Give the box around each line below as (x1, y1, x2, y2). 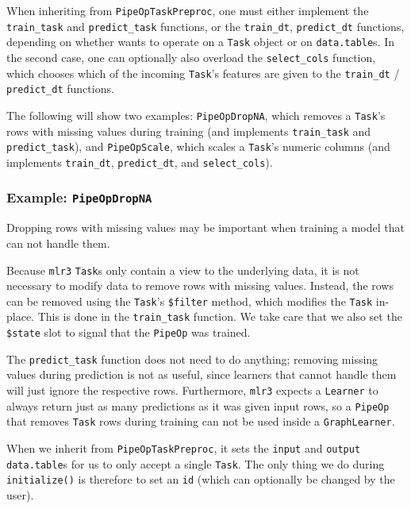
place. (6, 308, 34, 325)
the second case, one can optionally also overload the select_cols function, (6, 48, 376, 65)
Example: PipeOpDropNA (6, 187, 152, 207)
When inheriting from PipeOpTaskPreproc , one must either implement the (6, 2, 369, 18)
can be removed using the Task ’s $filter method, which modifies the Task (6, 292, 373, 309)
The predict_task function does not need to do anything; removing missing (6, 350, 378, 367)
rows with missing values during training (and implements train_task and (6, 122, 371, 139)
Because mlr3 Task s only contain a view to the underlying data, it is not (6, 261, 359, 278)
